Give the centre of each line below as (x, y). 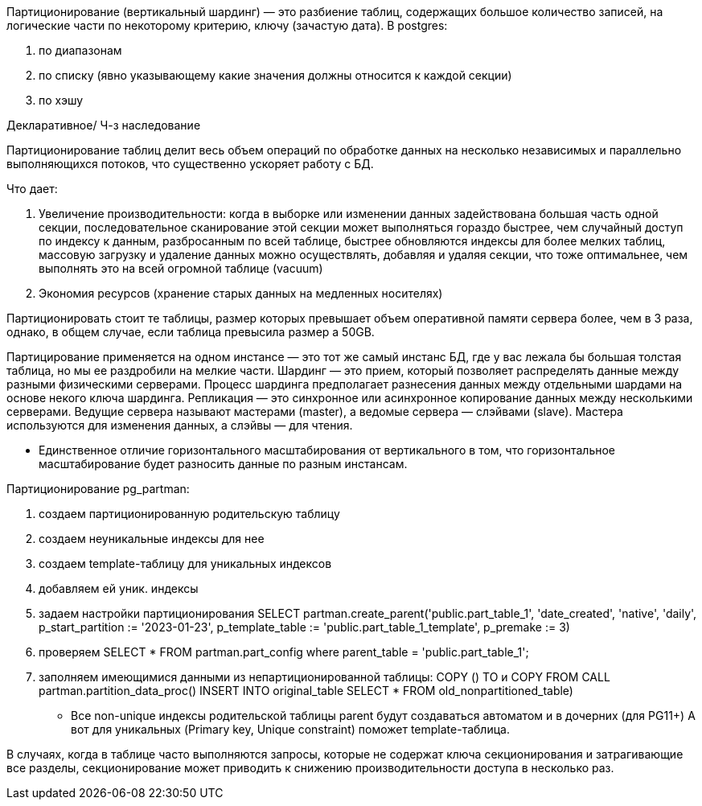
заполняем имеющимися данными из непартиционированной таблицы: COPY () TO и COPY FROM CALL (324, 677)
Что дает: (32, 189)
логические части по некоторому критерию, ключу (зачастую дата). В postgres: (227, 25)
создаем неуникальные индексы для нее (152, 539)
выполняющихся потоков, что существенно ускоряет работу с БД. (190, 164)
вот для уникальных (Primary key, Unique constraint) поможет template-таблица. (290, 729)
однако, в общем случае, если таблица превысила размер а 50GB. (191, 332)
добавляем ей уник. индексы (119, 588)
